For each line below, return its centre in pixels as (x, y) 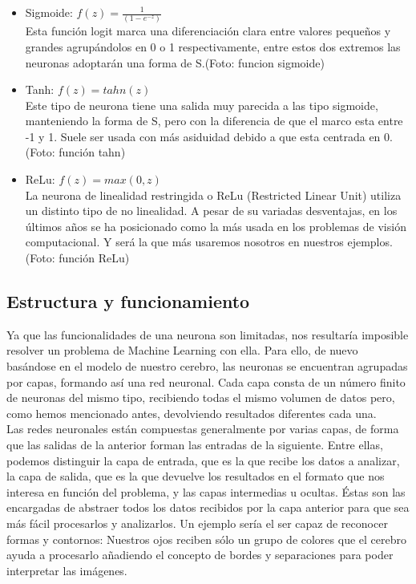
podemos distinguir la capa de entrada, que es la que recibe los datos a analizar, (203, 460)
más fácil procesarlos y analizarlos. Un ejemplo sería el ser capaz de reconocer (197, 523)
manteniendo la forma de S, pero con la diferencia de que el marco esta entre (214, 121)
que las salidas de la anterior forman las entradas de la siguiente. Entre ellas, (195, 444)
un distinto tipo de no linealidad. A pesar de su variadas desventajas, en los (211, 211)
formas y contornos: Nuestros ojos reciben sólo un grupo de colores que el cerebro (206, 539)
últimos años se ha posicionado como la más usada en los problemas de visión (216, 226)
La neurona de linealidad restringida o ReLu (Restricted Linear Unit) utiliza (213, 195)
